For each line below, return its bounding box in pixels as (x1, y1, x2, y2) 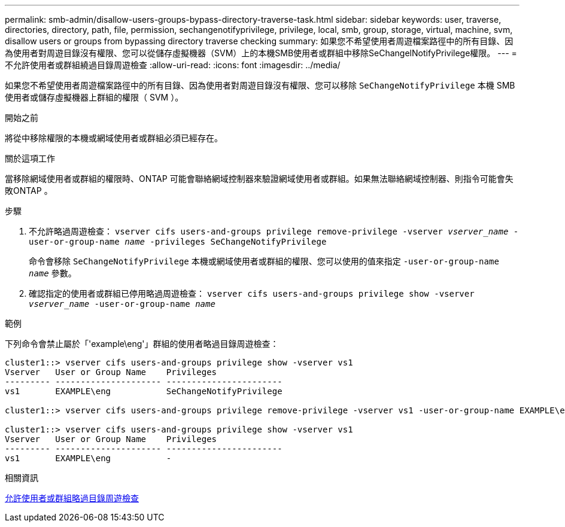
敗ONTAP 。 (5, 185, 53, 196)
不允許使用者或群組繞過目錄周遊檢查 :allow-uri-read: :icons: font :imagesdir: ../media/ (5, 60, 341, 70)
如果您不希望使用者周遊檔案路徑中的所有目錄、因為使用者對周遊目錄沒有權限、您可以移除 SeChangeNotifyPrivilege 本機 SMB (5, 80, 515, 90)
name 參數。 (29, 268, 77, 278)
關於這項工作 (5, 153, 55, 163)
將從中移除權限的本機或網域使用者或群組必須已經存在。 (5, 133, 223, 143)
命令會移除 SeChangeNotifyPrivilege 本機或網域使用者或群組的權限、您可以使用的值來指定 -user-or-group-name (29, 256, 499, 266)
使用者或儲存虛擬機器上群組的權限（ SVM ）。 (5, 92, 184, 102)
